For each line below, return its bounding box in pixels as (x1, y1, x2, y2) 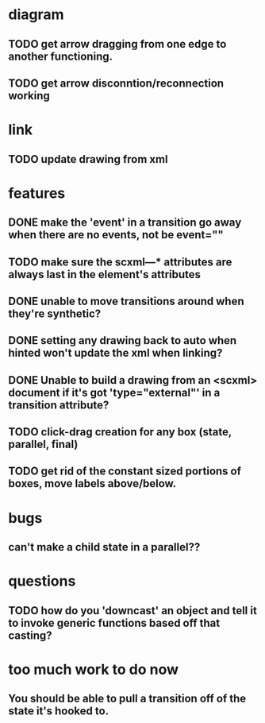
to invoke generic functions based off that (8, 616, 221, 629)
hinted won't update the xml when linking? (8, 346, 223, 360)
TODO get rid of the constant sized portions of (8, 465, 242, 478)
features (8, 184, 66, 202)
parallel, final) (8, 438, 79, 451)
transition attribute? (8, 398, 109, 412)
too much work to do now (8, 660, 179, 679)
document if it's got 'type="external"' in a (8, 385, 221, 399)
